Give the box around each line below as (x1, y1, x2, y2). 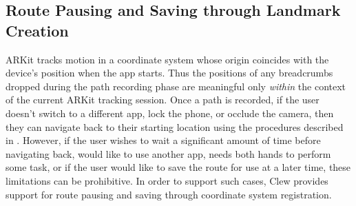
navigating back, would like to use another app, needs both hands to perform (6, 146, 331, 161)
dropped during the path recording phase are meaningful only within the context (6, 79, 346, 93)
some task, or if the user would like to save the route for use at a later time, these (6, 160, 351, 174)
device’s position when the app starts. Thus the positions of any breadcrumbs (6, 65, 333, 80)
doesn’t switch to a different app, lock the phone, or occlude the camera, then (6, 105, 334, 120)
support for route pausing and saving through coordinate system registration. (6, 187, 332, 201)
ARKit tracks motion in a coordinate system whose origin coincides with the (6, 52, 329, 66)
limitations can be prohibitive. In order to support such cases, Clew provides (6, 173, 328, 187)
